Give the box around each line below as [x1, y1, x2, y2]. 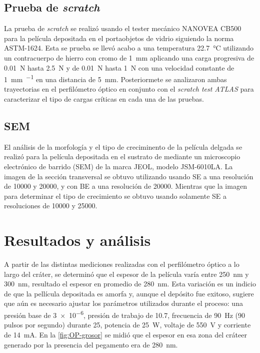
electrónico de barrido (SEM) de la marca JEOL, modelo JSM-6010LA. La [4, 161, 233, 171]
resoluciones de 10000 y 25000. [4, 200, 97, 211]
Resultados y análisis [4, 230, 151, 250]
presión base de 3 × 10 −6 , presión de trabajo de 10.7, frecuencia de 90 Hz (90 [4, 308, 245, 320]
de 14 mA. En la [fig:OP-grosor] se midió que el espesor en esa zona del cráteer [4, 329, 247, 339]
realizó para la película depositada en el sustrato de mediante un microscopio [4, 151, 240, 162]
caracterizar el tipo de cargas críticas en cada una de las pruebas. [4, 94, 204, 104]
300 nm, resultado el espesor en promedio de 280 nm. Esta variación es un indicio [4, 278, 256, 289]
